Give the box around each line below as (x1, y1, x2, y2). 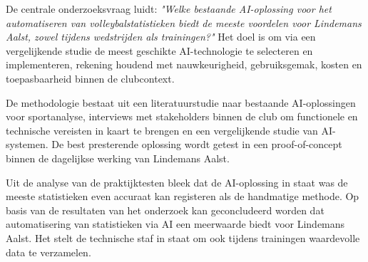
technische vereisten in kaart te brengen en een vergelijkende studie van (6, 122, 318, 137)
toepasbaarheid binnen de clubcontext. (6, 70, 175, 85)
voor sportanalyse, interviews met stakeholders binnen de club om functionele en (6, 109, 358, 124)
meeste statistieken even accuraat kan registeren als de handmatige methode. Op (6, 189, 359, 204)
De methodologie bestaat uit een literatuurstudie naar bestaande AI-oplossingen (6, 95, 356, 110)
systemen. (6, 137, 48, 152)
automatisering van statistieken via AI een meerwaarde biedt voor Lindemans (6, 216, 345, 231)
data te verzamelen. (6, 244, 91, 259)
